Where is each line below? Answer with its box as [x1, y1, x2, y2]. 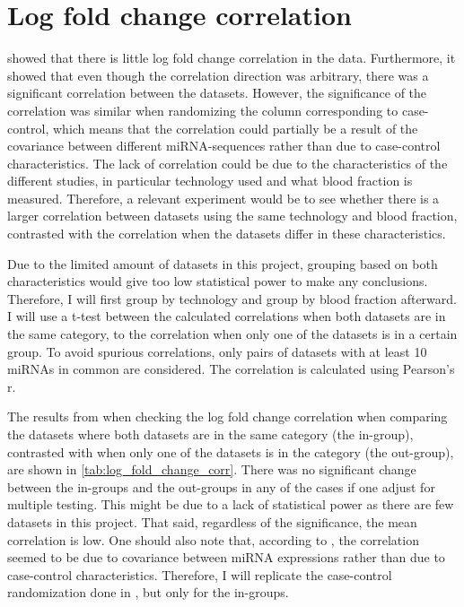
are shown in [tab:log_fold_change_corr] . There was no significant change [7, 460, 416, 479]
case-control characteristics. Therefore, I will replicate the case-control [7, 565, 392, 584]
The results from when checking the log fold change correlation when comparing [7, 407, 448, 426]
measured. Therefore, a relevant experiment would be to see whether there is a [7, 188, 440, 207]
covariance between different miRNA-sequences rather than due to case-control [7, 136, 441, 155]
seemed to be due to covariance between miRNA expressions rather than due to [7, 548, 445, 567]
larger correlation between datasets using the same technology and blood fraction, [7, 206, 458, 225]
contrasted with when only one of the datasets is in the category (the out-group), [7, 442, 454, 461]
